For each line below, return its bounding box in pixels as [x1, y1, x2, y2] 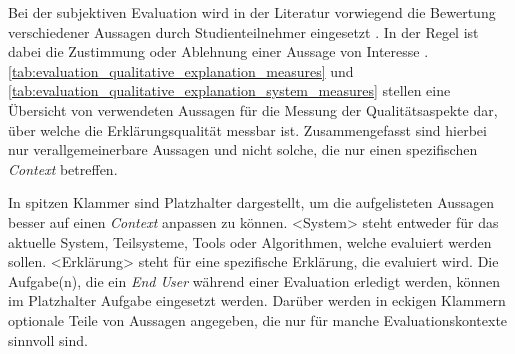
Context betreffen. [8, 158, 118, 179]
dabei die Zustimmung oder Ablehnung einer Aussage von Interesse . [8, 41, 429, 62]
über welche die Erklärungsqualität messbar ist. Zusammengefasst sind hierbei [8, 119, 487, 140]
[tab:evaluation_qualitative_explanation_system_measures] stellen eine [8, 80, 451, 101]
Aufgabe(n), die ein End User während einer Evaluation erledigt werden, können [8, 270, 501, 291]
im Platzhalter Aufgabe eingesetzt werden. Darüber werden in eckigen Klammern [8, 290, 506, 311]
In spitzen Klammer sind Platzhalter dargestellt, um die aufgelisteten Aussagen [8, 192, 495, 213]
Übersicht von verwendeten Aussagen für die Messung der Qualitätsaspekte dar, [8, 99, 498, 120]
